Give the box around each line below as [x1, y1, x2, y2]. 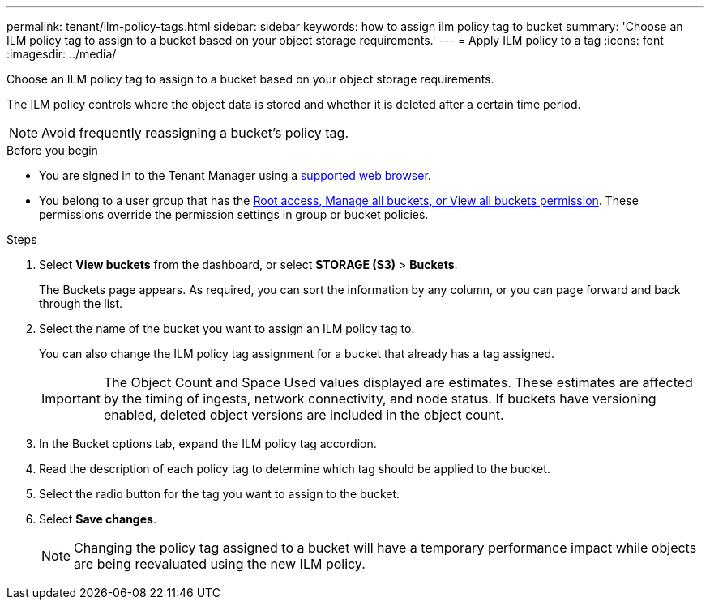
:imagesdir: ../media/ [6, 47, 117, 61]
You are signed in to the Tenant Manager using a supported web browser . [39, 169, 431, 182]
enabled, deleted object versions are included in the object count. [103, 407, 504, 423]
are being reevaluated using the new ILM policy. [74, 556, 366, 572]
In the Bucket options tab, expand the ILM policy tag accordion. [39, 437, 377, 450]
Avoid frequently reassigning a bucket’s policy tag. [41, 125, 349, 141]
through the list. [39, 297, 123, 310]
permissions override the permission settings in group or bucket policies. [39, 207, 429, 221]
